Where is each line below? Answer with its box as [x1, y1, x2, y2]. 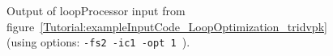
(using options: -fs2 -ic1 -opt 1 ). [6, 34, 190, 50]
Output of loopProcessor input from [6, 2, 186, 18]
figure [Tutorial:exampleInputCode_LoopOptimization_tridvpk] [6, 18, 327, 34]
